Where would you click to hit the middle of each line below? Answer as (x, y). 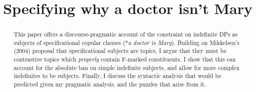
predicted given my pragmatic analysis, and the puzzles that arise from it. (110, 84)
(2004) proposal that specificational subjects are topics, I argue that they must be (120, 51)
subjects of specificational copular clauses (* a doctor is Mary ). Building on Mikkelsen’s (127, 42)
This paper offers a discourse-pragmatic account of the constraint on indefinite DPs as (126, 34)
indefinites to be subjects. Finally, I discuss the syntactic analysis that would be (118, 76)
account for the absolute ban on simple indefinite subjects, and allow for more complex (127, 67)
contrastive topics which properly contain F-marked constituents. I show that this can (125, 59)
